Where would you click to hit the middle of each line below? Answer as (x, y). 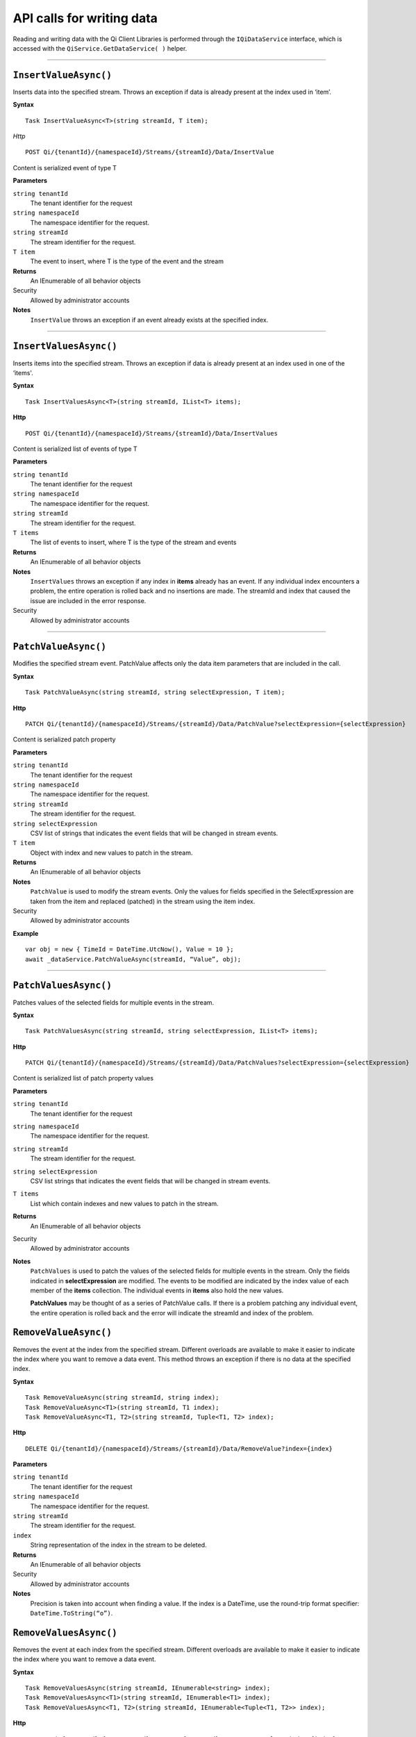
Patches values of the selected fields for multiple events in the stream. (114, 1002)
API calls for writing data (85, 18)
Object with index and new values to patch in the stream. (111, 853)
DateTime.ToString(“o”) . (72, 1613)
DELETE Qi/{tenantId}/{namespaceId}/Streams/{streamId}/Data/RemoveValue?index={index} (179, 1448)
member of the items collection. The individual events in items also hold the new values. (157, 1290)
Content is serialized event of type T (65, 167)
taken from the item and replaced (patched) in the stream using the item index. (143, 901)
